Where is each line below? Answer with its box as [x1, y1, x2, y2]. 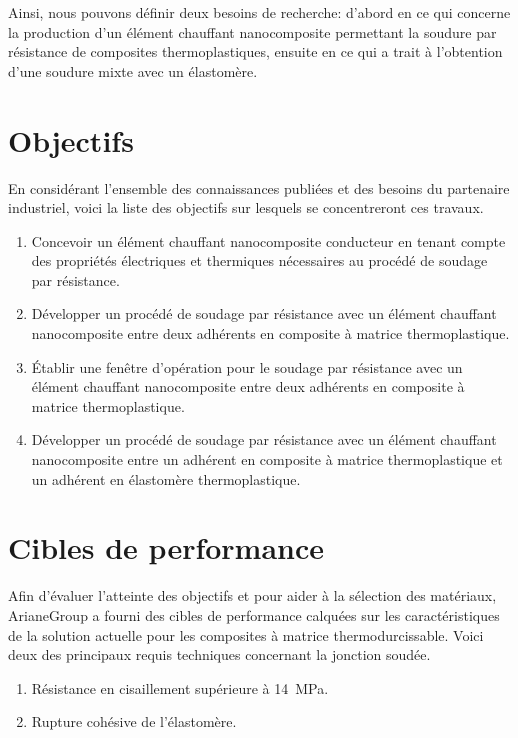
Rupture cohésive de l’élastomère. [31, 711, 237, 732]
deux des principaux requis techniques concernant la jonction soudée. [8, 644, 431, 665]
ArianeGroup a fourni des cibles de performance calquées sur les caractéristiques [8, 604, 500, 625]
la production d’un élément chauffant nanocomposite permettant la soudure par [8, 21, 497, 42]
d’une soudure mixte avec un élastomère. [8, 60, 258, 81]
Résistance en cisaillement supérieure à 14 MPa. [31, 677, 329, 698]
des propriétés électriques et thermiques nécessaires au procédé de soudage [31, 250, 488, 271]
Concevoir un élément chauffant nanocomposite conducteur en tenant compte [31, 230, 506, 251]
